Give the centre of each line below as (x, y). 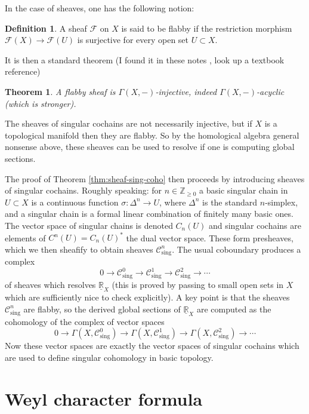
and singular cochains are (255, 225)
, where (173, 202)
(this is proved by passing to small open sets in (198, 285)
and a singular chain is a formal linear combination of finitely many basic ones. (149, 214)
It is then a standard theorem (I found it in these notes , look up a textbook (145, 59)
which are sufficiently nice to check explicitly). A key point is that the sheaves (147, 297)
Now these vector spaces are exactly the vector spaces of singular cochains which (152, 346)
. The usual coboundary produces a (237, 249)
